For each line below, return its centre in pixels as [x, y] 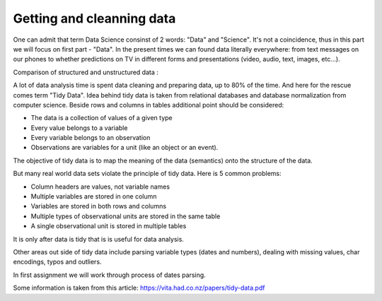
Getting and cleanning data [94, 18]
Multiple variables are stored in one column [94, 196]
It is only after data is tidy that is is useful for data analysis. [98, 239]
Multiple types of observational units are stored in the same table [126, 216]
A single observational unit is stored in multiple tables [109, 226]
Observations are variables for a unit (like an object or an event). [125, 148]
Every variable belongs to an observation [91, 138]
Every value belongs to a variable [79, 128]
